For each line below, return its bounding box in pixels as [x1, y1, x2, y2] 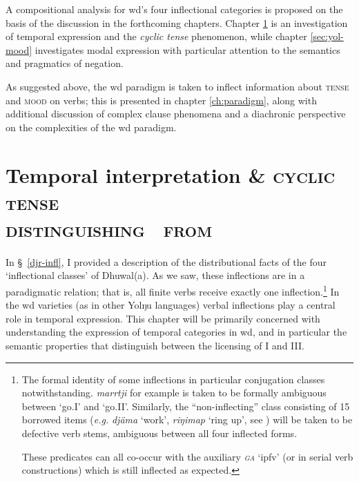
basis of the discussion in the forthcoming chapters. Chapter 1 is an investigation [6, 15, 348, 30]
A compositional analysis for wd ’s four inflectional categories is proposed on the [6, 2, 343, 16]
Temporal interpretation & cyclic [6, 160, 336, 189]
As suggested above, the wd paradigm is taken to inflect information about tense [6, 79, 349, 93]
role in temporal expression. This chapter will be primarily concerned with [6, 311, 320, 325]
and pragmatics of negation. [6, 56, 124, 70]
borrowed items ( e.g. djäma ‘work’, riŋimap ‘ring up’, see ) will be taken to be [21, 412, 353, 427]
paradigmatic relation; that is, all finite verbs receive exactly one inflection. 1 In [6, 282, 340, 298]
